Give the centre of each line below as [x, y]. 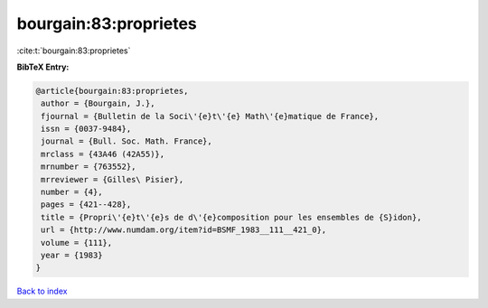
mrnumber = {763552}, [89, 167]
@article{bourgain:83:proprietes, [112, 91]
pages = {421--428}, [86, 205]
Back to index [42, 291]
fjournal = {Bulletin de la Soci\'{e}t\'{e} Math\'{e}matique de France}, [210, 116]
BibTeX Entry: [43, 67]
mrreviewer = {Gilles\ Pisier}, [113, 179]
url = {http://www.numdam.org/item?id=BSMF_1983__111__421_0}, [184, 230]
